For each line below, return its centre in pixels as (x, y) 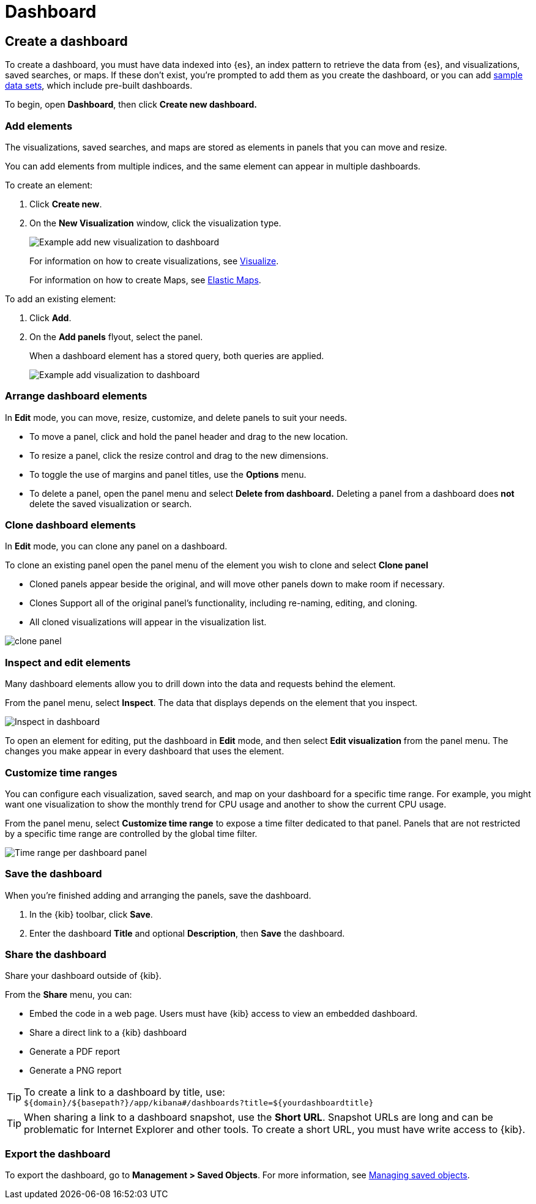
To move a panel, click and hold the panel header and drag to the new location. (189, 436)
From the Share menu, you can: (69, 995)
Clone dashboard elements (70, 525)
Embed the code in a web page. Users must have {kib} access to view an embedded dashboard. (224, 1014)
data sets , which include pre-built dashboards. (99, 86)
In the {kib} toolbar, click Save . (91, 914)
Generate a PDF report (75, 1052)
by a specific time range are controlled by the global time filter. (131, 833)
